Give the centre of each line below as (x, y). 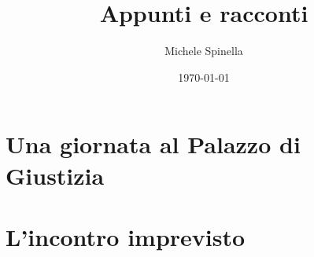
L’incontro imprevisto (126, 236)
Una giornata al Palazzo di (153, 144)
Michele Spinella (204, 51)
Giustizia (55, 175)
